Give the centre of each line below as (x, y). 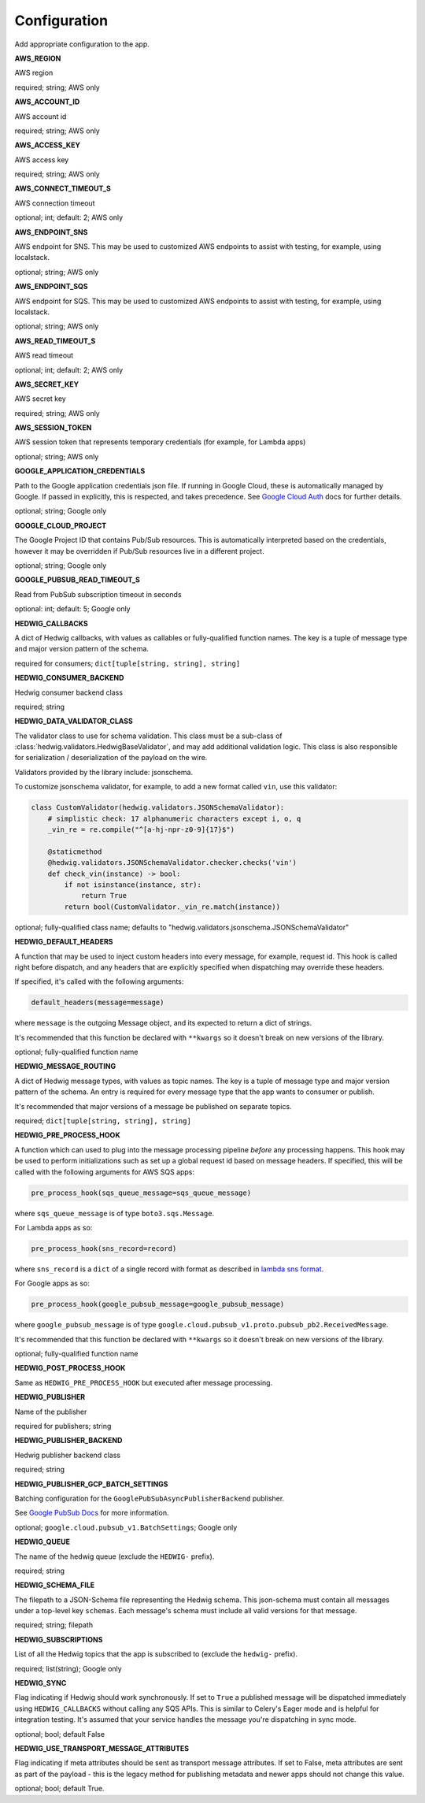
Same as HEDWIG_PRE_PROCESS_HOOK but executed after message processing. (144, 1382)
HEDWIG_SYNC (41, 1683)
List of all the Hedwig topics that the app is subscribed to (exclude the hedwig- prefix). (156, 1654)
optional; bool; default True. (59, 1789)
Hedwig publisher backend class (68, 1455)
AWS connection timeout (55, 203)
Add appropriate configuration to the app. (82, 44)
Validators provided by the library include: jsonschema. (104, 772)
